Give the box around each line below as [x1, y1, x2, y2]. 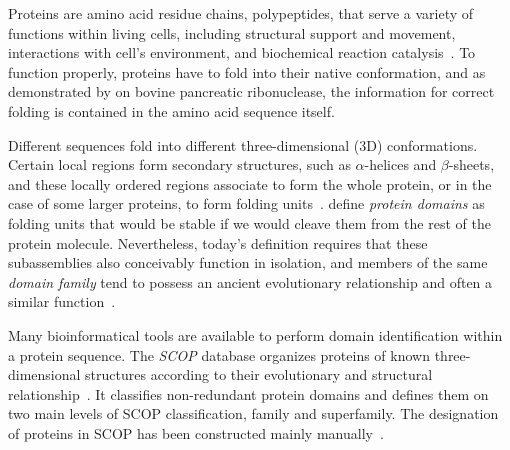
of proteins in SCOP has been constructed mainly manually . [8, 422, 384, 443]
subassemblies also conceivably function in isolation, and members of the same [8, 252, 488, 273]
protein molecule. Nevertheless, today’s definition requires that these [8, 232, 428, 253]
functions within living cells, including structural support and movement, [8, 22, 456, 43]
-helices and [364, 154, 437, 175]
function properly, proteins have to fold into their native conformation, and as [8, 61, 486, 82]
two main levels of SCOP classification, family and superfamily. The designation [8, 403, 499, 424]
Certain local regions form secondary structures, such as [8, 154, 351, 175]
